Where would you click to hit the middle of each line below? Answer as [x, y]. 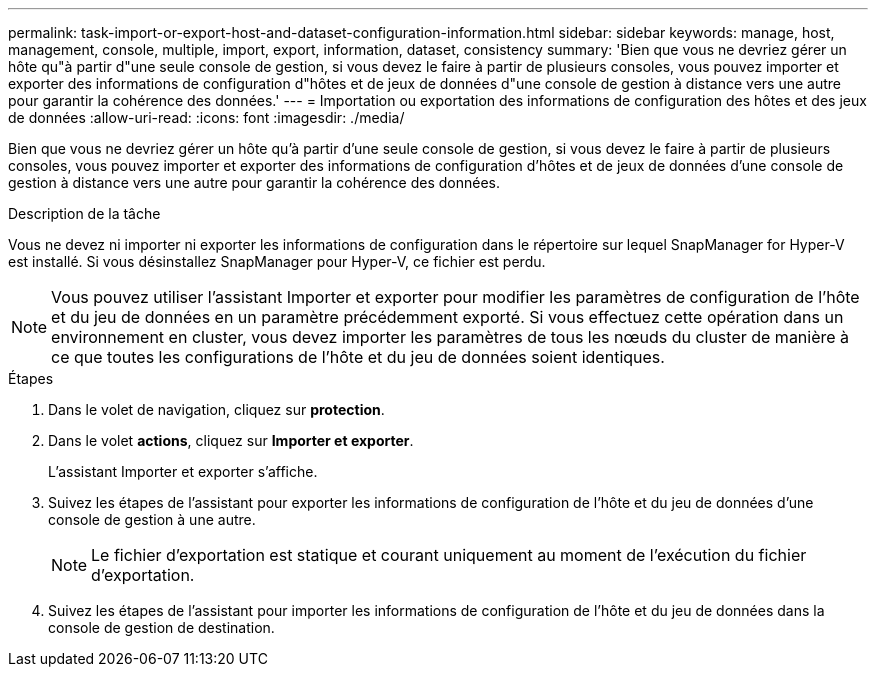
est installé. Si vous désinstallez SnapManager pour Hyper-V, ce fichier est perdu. [277, 261]
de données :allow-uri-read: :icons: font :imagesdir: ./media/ [206, 117]
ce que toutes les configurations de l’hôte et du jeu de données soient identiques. [358, 357]
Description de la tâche [84, 213]
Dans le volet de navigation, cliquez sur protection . [216, 409]
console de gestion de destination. [161, 627]
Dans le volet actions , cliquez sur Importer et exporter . [231, 440]
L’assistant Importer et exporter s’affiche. [183, 471]
